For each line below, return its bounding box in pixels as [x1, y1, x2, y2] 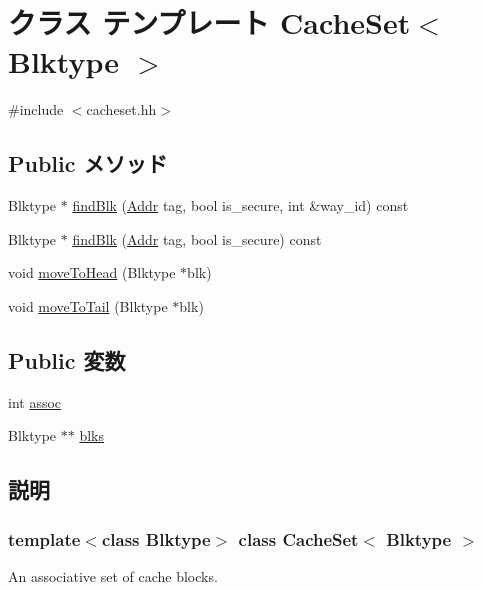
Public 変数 [8, 344, 126, 375]
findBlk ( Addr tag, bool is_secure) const [72, 228, 322, 249]
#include [8, 99, 64, 120]
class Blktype [101, 526, 211, 551]
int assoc [8, 391, 62, 412]
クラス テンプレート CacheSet [8, 2, 411, 43]
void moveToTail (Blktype [8, 295, 168, 316]
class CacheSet [238, 526, 359, 551]
